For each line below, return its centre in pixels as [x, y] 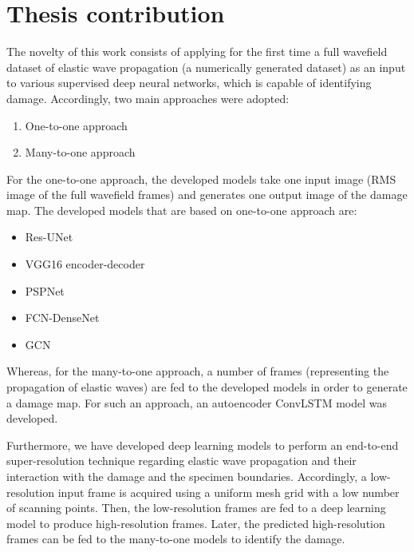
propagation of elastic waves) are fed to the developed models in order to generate [207, 387]
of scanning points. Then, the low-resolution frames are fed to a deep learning [196, 508]
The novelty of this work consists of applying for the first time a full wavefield [197, 52]
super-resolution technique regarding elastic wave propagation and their [181, 461]
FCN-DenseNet [62, 318]
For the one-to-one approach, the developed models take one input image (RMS [201, 179]
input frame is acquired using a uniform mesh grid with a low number [229, 492]
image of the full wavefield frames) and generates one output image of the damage [207, 195]
